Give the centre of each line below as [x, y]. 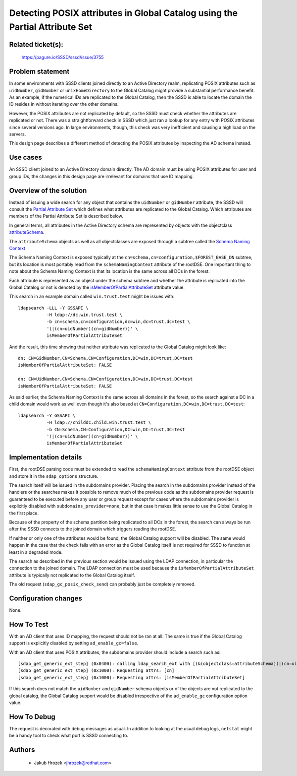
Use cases [25, 158]
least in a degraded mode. [36, 552]
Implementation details [46, 457]
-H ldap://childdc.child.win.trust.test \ [99, 422]
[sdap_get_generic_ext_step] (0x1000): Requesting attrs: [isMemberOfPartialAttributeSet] [131, 678]
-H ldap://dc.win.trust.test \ [84, 315]
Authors [22, 750]
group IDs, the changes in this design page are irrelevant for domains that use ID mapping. [101, 176]
